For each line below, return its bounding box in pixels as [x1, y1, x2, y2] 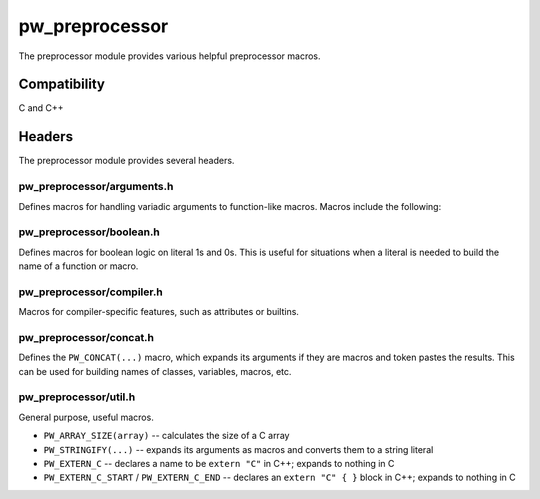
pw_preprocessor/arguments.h [18, 180, 174, 194]
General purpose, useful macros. [18, 411, 154, 423]
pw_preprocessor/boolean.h [18, 225, 160, 239]
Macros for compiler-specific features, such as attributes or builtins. [18, 306, 300, 318]
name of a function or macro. [18, 260, 139, 272]
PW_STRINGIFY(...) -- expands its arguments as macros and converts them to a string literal [43, 443, 434, 455]
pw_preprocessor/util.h [18, 390, 136, 404]
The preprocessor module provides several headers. [18, 155, 235, 167]
